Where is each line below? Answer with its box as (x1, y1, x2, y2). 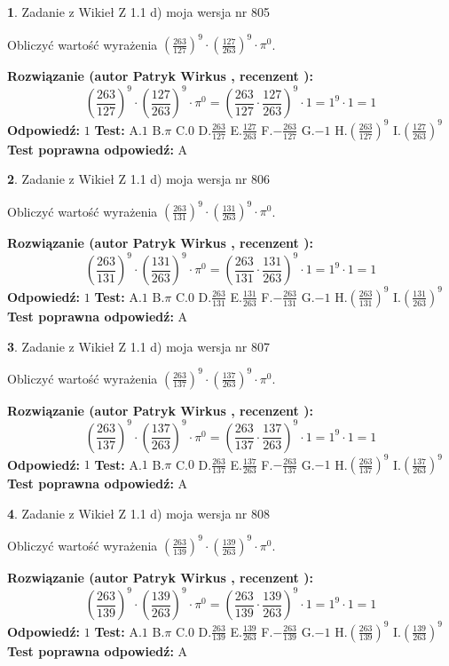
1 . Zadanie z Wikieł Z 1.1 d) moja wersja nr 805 (7, 3, 271, 20)
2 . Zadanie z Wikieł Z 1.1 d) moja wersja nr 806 (7, 170, 271, 188)
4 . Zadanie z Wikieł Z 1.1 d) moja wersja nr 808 (7, 503, 271, 522)
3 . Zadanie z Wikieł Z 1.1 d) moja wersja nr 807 (7, 337, 271, 355)
